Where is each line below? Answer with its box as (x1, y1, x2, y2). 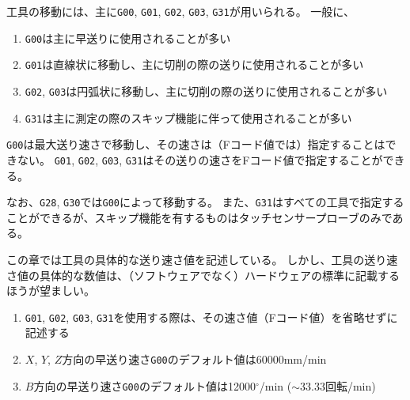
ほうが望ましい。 (6, 282, 95, 299)
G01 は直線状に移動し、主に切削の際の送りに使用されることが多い (25, 56, 364, 73)
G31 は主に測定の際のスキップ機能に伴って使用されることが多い (25, 109, 352, 126)
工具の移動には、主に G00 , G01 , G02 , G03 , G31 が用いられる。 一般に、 (6, 3, 355, 19)
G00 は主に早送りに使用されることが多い (25, 29, 231, 46)
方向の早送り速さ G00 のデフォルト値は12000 (33, 377, 256, 394)
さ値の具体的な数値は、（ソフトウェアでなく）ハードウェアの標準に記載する (6, 266, 400, 283)
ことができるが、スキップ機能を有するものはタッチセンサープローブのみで (6, 209, 393, 225)
